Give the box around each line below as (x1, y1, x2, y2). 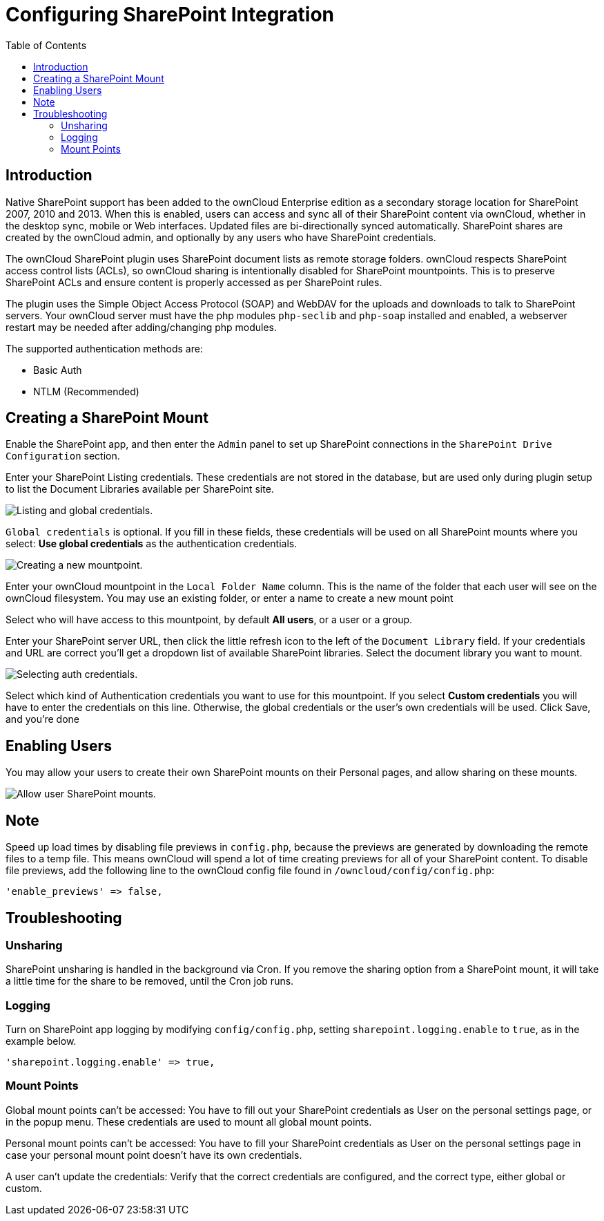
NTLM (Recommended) (33, 385, 139, 397)
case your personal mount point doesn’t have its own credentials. (6, 1148, 302, 1161)
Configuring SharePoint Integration (6, 3, 335, 26)
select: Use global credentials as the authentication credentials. (6, 538, 298, 550)
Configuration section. (6, 450, 120, 462)
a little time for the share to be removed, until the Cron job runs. (6, 975, 294, 987)
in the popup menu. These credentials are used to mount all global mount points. (6, 1115, 372, 1128)
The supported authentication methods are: (6, 342, 203, 354)
